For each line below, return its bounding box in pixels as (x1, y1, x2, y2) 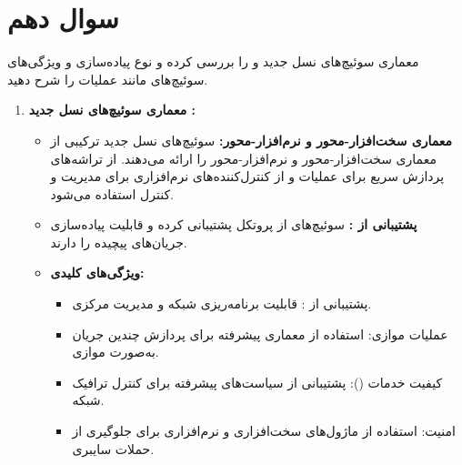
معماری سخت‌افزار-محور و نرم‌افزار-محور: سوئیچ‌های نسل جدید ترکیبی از (50, 130, 453, 149)
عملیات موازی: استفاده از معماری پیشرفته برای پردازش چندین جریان (72, 324, 448, 343)
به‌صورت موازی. (72, 342, 159, 361)
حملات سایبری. (72, 439, 155, 458)
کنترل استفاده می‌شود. (50, 184, 174, 203)
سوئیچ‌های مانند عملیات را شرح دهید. (7, 69, 208, 88)
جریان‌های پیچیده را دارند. (50, 232, 187, 251)
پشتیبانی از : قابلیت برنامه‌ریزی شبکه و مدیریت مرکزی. (72, 294, 372, 313)
